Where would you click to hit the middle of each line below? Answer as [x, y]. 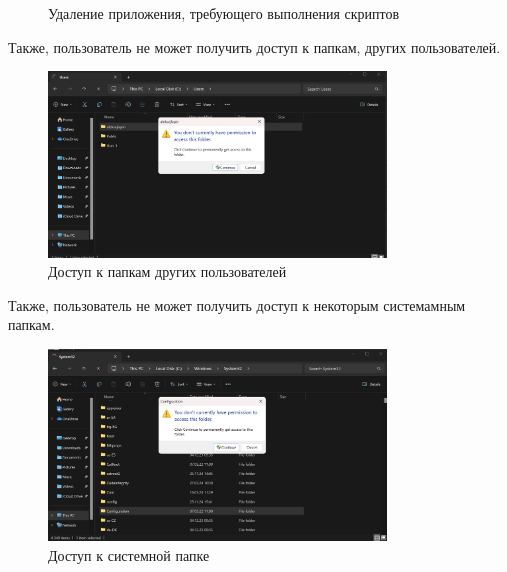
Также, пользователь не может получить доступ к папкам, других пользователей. [254, 46]
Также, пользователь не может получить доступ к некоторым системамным [237, 304]
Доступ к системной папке [129, 555]
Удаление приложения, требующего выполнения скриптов [224, 13]
